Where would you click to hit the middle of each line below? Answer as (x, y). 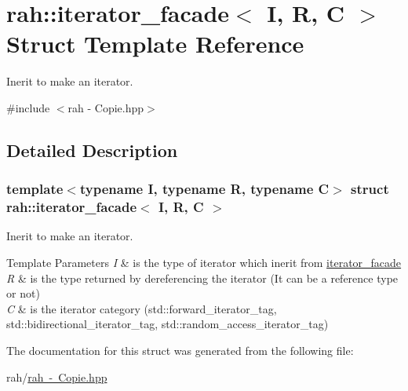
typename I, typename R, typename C (204, 189)
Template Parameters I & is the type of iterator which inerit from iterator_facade (204, 263)
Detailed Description (92, 150)
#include (28, 107)
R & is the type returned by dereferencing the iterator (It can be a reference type (202, 278)
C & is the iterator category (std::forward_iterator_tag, (142, 308)
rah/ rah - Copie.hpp (57, 376)
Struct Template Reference (155, 44)
